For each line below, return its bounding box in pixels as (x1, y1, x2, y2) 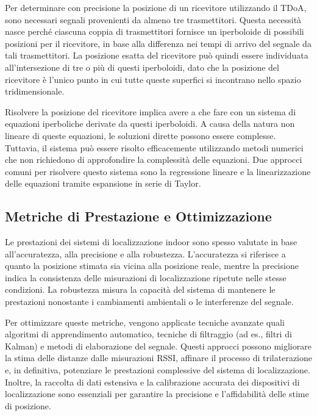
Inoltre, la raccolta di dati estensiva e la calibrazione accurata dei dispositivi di (5, 375, 300, 388)
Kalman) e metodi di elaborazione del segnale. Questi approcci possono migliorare (5, 339, 312, 352)
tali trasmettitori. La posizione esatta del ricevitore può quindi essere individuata (5, 49, 308, 62)
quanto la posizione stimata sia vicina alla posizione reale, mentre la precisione (5, 259, 299, 272)
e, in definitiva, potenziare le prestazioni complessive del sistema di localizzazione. (5, 364, 310, 376)
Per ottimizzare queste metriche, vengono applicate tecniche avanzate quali (5, 315, 285, 328)
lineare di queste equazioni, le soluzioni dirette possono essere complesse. (5, 129, 276, 142)
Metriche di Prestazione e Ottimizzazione (5, 207, 272, 226)
